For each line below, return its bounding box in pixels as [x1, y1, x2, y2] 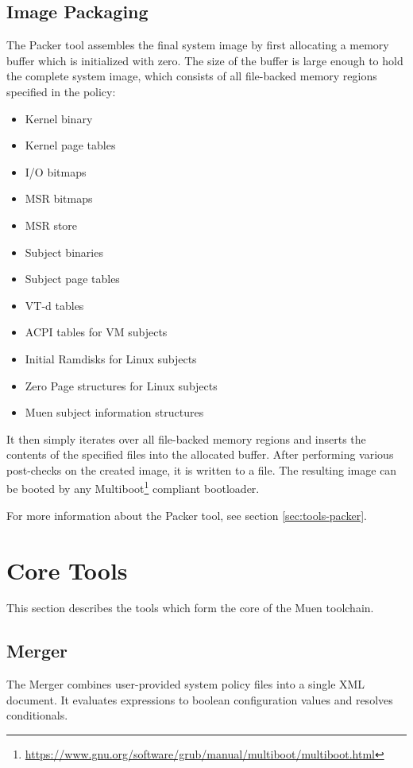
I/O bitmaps [25, 163, 87, 180]
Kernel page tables [25, 137, 116, 153]
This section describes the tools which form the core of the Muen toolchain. [6, 599, 374, 616]
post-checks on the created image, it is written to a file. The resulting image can [6, 461, 397, 478]
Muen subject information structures [25, 404, 204, 421]
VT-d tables [25, 297, 84, 313]
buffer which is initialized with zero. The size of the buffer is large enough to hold [6, 52, 403, 68]
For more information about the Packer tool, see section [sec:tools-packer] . [6, 506, 367, 523]
